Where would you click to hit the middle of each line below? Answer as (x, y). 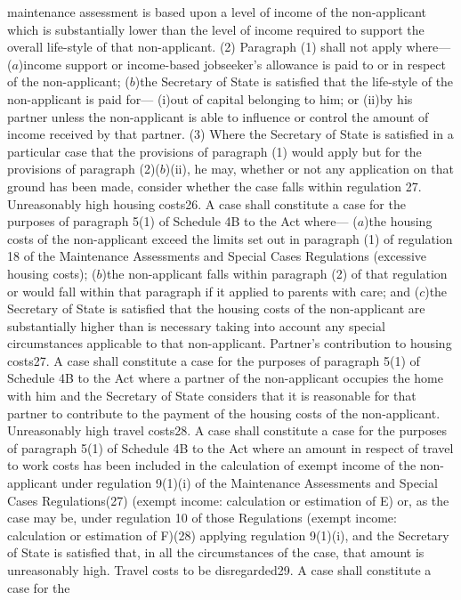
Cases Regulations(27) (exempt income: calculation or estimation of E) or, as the (228, 500)
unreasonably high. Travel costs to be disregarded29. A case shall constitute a (219, 570)
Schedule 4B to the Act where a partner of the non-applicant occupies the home (225, 378)
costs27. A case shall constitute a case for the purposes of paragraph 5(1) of (214, 360)
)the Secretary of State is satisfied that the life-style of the (294, 81)
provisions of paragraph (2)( (84, 169)
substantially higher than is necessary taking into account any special (196, 325)
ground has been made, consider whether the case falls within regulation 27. (214, 186)
